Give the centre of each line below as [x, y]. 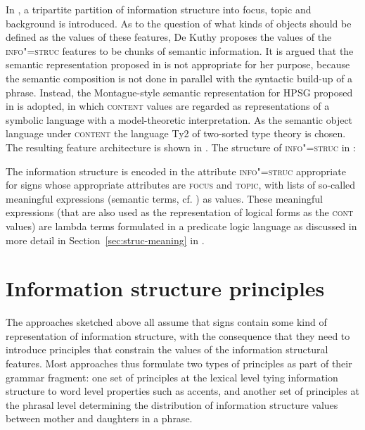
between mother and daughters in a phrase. [99, 418]
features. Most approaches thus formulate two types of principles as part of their [179, 363]
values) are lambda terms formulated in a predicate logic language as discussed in [181, 226]
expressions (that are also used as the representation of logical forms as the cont [180, 212]
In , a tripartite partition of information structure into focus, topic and [159, 9]
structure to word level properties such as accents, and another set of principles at [182, 391]
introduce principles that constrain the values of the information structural [167, 349]
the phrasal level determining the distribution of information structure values [172, 404]
